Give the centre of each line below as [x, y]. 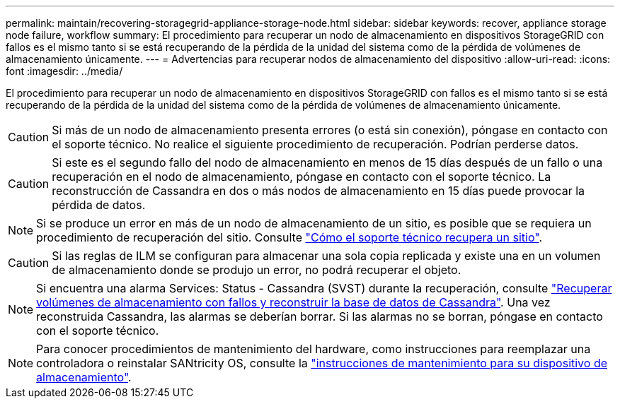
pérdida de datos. [99, 205]
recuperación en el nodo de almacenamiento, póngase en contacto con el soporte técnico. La [302, 177]
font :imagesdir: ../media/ [64, 71]
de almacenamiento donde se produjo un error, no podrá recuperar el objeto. [257, 270]
